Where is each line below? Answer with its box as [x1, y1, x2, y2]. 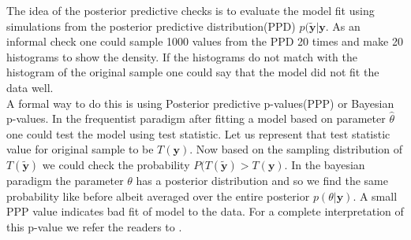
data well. [6, 79, 54, 95]
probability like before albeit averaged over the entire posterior [6, 187, 310, 204]
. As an [325, 17, 361, 34]
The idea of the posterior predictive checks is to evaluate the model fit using [6, 2, 375, 18]
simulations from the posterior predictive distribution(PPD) [6, 17, 296, 34]
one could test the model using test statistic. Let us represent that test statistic [6, 125, 390, 142]
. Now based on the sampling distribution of [189, 141, 403, 157]
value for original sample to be [6, 141, 154, 157]
